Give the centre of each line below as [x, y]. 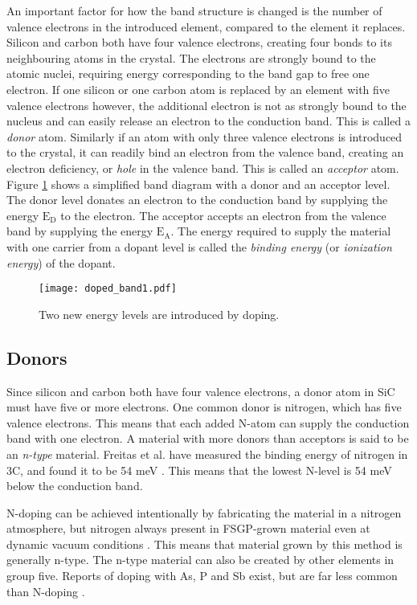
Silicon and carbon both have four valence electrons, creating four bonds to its [199, 42]
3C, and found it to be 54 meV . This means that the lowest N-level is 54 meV [199, 470]
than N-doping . [46, 591]
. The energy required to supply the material [281, 231]
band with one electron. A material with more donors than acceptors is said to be [208, 438]
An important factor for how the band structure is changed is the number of [194, 10]
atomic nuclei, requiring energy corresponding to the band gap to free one [188, 74]
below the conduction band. [75, 486]
